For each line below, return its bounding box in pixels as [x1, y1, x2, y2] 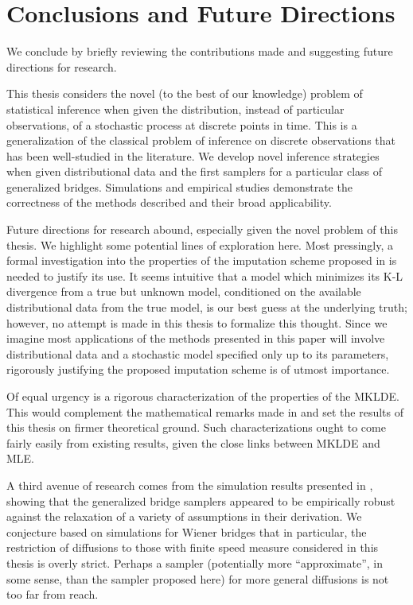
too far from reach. [6, 586, 99, 603]
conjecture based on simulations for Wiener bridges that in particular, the [6, 523, 367, 540]
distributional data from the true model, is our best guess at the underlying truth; [6, 299, 407, 316]
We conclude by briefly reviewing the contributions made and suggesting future [6, 43, 393, 60]
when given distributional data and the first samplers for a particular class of [6, 163, 383, 180]
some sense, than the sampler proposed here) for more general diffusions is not [6, 570, 389, 587]
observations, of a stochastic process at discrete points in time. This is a [6, 116, 357, 133]
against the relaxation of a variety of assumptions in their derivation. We [6, 508, 362, 525]
